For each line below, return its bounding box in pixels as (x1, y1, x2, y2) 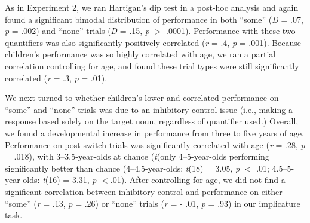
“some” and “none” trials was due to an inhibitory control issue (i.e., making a (5, 103, 293, 115)
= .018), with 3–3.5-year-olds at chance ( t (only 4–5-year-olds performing (5, 150, 269, 163)
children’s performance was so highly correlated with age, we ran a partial (5, 48, 276, 60)
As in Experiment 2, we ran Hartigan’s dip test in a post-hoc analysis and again (5, 1, 299, 13)
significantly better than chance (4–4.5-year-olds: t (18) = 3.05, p (5, 161, 240, 174)
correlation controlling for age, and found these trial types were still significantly (5, 59, 299, 72)
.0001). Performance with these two (166, 25, 296, 37)
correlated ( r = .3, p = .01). (5, 71, 108, 84)
